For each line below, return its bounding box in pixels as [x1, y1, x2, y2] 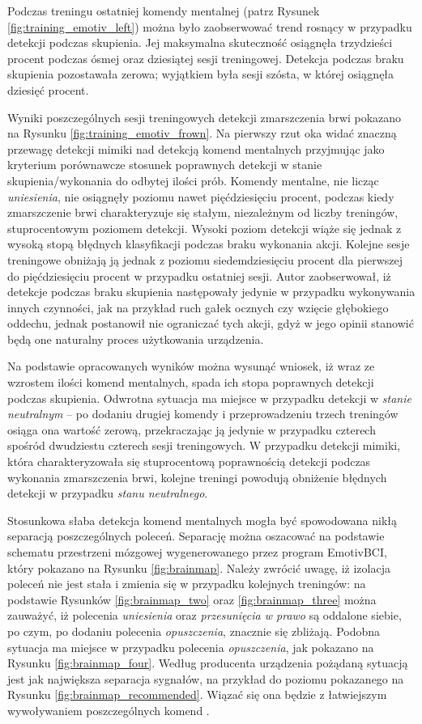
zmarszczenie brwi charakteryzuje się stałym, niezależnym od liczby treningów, [7, 204, 399, 221]
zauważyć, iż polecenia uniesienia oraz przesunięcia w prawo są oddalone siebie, [7, 607, 402, 624]
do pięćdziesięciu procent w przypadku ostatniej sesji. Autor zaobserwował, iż [7, 267, 391, 284]
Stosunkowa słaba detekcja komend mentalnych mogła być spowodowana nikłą [7, 511, 397, 528]
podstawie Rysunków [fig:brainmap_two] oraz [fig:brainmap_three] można [7, 591, 377, 608]
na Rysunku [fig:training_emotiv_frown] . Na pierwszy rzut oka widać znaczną [7, 125, 397, 142]
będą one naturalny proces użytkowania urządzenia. [7, 330, 264, 347]
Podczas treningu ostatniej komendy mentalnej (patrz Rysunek [7, 2, 320, 19]
